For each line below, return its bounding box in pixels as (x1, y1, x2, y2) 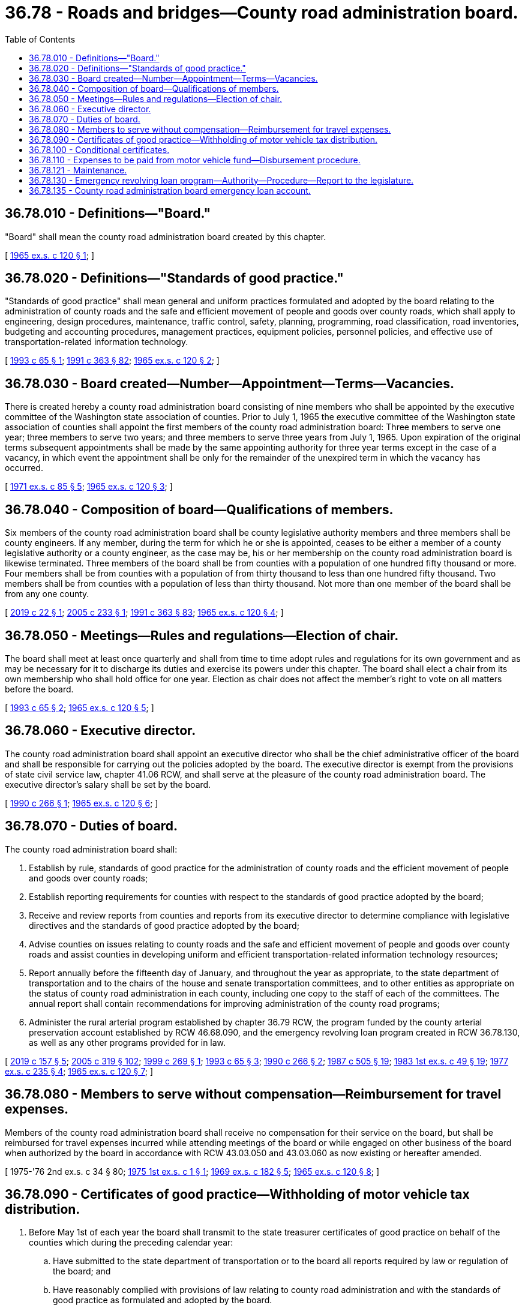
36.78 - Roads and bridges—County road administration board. (5, 2, 518, 23)
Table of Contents (5, 34, 76, 44)
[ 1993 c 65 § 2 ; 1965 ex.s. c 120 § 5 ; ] (5, 702, 154, 713)
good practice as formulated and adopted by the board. (53, 1295, 272, 1306)
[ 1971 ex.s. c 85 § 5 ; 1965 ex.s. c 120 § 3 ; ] (5, 481, 173, 492)
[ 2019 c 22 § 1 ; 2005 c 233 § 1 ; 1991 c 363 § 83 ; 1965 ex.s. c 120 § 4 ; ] (5, 607, 284, 618)
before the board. (5, 683, 74, 694)
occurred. (5, 463, 43, 473)
